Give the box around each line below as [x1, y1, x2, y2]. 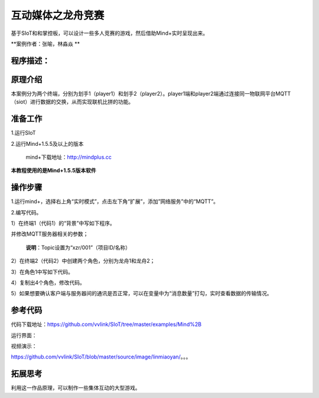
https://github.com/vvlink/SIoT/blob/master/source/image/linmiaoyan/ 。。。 [11, 353, 191, 360]
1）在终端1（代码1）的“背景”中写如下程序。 [11, 220, 115, 227]
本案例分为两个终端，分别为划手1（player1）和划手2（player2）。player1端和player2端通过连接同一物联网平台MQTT [11, 90, 291, 97]
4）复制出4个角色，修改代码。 [11, 279, 86, 286]
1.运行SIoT [11, 129, 36, 136]
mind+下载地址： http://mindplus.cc [25, 154, 112, 161]
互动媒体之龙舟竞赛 [11, 9, 105, 22]
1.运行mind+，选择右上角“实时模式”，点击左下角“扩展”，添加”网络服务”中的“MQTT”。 [11, 198, 219, 205]
